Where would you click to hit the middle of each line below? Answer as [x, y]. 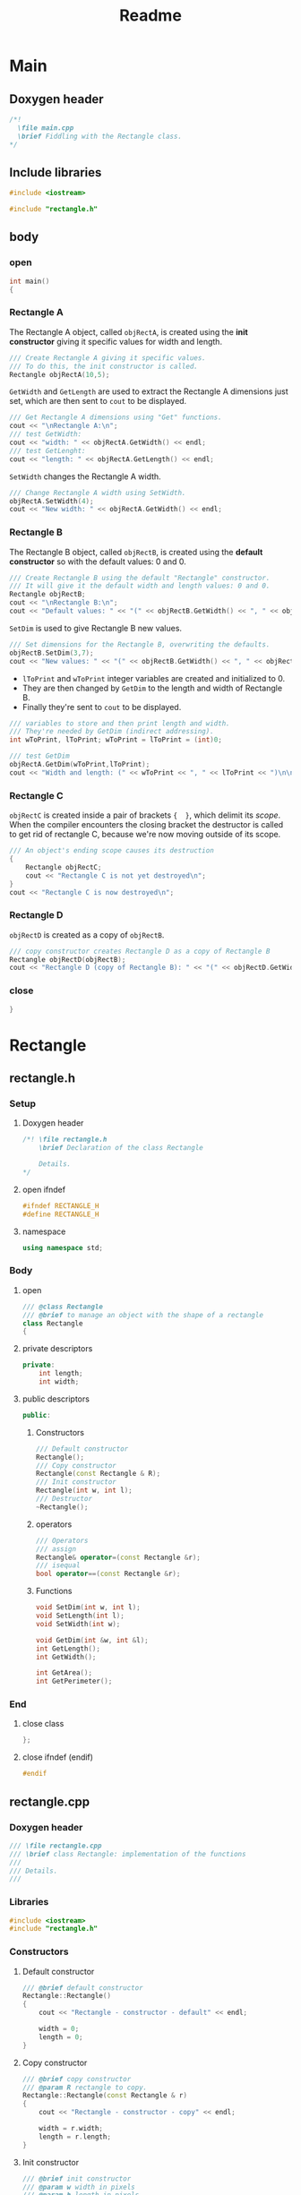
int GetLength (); [68, 1649]
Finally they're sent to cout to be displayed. [102, 707]
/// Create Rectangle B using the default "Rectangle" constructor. [140, 578]
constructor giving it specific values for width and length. [116, 341]
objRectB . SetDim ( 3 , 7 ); [52, 653]
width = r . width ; [71, 2129]
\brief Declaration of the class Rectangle [121, 1148]
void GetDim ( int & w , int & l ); [92, 1640]
